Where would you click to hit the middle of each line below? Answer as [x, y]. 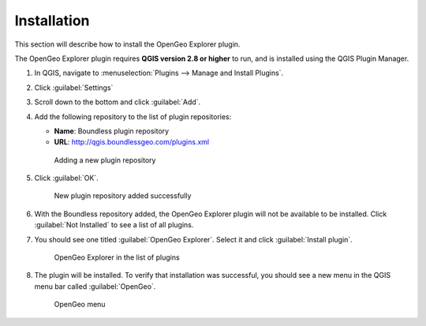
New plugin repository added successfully [123, 196]
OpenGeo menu [80, 305]
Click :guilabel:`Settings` [74, 88]
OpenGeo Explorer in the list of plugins [117, 257]
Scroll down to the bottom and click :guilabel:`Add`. [118, 102]
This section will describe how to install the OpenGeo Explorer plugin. [127, 44]
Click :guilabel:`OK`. [66, 178]
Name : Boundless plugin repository [112, 131]
